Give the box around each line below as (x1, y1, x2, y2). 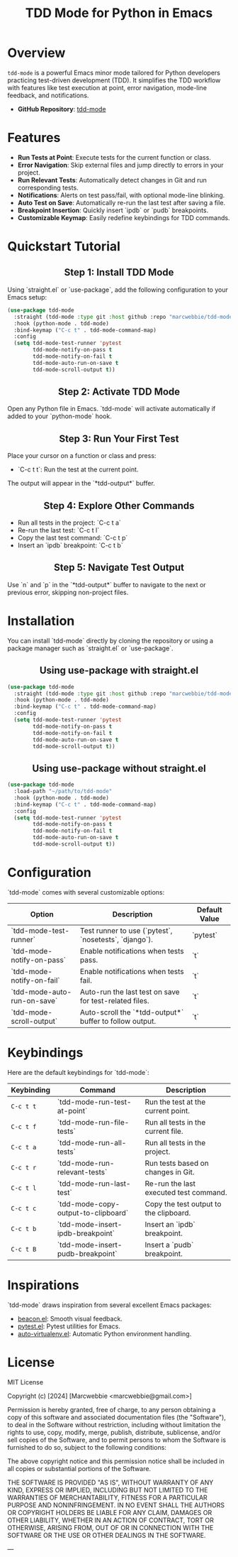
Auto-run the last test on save (80, 987, 180, 997)
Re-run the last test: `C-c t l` (17, 526, 100, 535)
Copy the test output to (144, 1198, 222, 1208)
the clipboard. (144, 1208, 191, 1218)
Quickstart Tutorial (7, 239, 120, 255)
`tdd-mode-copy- (57, 1198, 120, 1208)
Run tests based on (144, 1158, 209, 1168)
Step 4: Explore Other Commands (43, 499, 195, 512)
